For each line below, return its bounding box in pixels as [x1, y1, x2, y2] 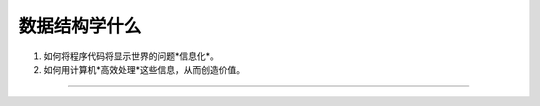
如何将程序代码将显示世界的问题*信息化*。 [43, 50, 220, 62]
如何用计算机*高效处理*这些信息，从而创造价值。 [43, 63, 246, 75]
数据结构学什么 [18, 15, 142, 37]
